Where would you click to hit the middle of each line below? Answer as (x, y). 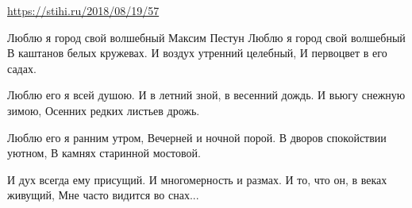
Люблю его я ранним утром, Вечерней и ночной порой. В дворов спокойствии (197, 137)
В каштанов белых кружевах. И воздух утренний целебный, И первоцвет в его (197, 53)
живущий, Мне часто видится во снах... (103, 195)
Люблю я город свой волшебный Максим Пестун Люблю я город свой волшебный (206, 37)
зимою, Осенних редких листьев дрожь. (104, 110)
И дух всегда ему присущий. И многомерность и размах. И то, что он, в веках (197, 179)
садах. (22, 68)
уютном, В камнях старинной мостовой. (104, 153)
